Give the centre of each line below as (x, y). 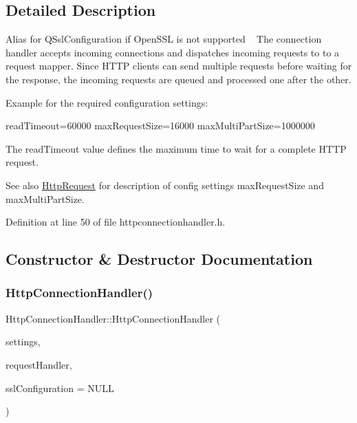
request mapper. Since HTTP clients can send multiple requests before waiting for (179, 66)
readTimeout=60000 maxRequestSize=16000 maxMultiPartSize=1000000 (160, 126)
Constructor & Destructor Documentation (159, 259)
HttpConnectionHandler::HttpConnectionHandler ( (113, 318)
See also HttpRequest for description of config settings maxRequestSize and (165, 185)
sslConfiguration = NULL (60, 388)
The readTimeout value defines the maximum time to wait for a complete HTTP (176, 148)
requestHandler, (39, 364)
